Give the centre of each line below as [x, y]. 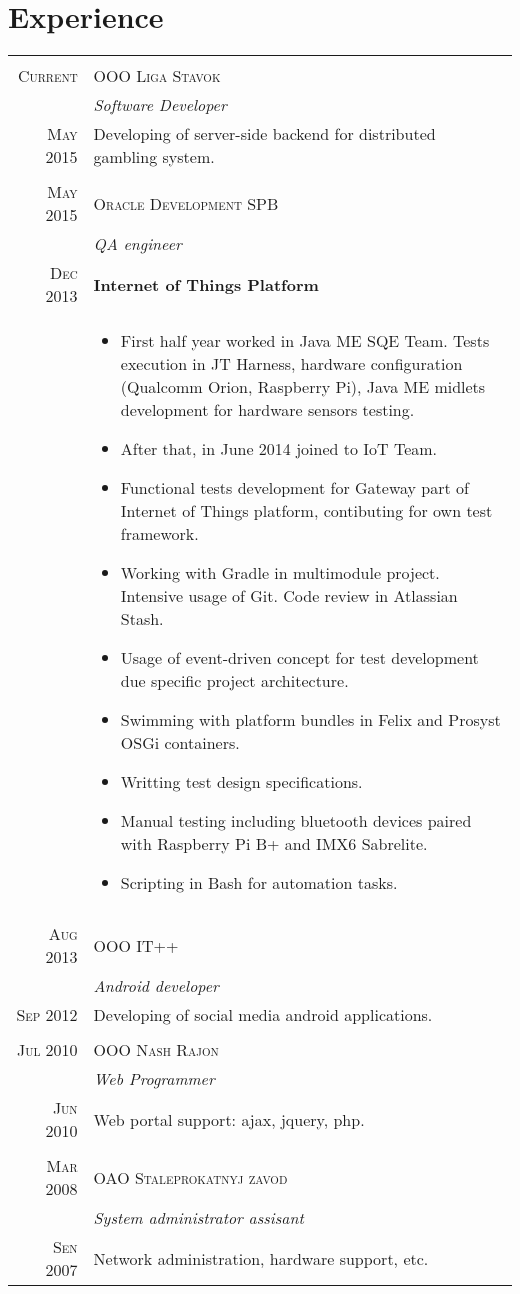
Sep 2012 [47, 1015]
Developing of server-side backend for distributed [264, 134]
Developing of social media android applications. [263, 1015]
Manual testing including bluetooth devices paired [296, 821]
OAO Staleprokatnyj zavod [190, 1177]
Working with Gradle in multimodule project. [280, 573]
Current [47, 76]
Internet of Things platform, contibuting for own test [306, 511]
